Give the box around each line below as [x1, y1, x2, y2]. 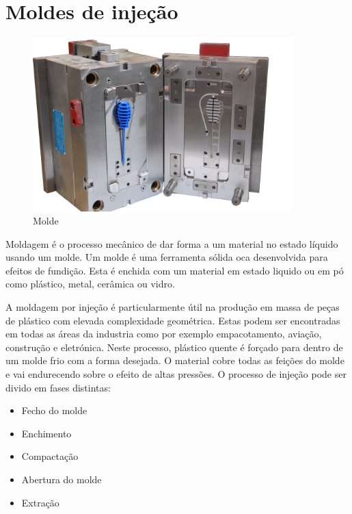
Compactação [21, 449, 79, 463]
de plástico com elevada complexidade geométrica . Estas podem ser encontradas [5, 313, 340, 327]
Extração [21, 495, 59, 509]
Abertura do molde [21, 472, 102, 487]
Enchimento [21, 426, 72, 440]
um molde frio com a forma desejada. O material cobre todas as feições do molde [5, 353, 344, 368]
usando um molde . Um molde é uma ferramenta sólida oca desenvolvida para [5, 250, 328, 264]
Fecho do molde [21, 403, 87, 417]
